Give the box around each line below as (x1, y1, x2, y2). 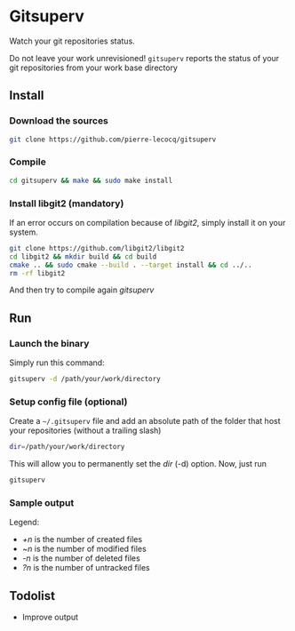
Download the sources (9, 115, 109, 127)
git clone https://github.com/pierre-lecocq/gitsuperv (9, 135, 217, 144)
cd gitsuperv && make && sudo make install (9, 176, 173, 185)
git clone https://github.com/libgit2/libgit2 (9, 244, 185, 252)
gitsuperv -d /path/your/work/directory (9, 375, 162, 384)
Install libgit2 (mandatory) (9, 197, 124, 210)
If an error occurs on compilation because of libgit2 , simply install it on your (9, 217, 286, 228)
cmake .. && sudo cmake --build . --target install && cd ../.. (9, 260, 252, 269)
